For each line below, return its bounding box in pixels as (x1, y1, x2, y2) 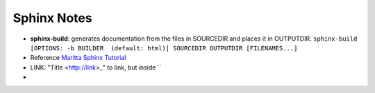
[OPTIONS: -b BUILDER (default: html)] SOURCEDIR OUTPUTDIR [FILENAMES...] (30, 44, 298, 52)
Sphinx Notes (12, 10, 93, 25)
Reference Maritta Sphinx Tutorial (30, 54, 126, 62)
